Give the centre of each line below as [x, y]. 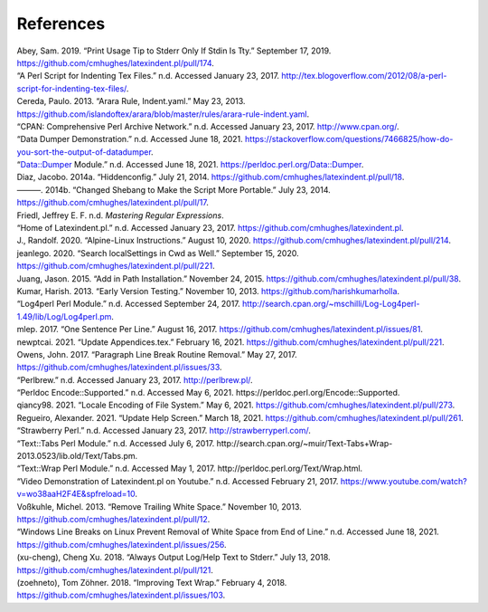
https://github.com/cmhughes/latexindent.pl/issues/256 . [122, 544]
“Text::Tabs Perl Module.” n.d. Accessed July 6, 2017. [116, 443]
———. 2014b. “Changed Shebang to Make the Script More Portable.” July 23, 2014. [174, 189]
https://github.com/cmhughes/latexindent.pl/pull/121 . [115, 569]
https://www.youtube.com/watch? [404, 481]
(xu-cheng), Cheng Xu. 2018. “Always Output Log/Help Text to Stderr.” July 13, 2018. [174, 558]
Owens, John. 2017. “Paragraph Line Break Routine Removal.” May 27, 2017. [157, 354]
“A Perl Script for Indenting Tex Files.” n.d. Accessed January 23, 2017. [148, 76]
